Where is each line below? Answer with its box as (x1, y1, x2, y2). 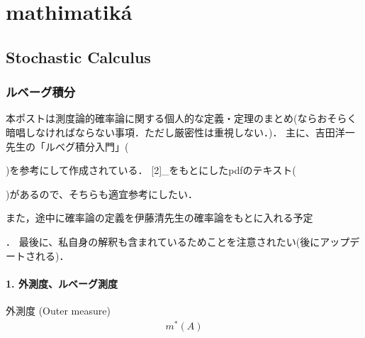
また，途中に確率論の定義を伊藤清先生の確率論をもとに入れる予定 (6, 210, 313, 225)
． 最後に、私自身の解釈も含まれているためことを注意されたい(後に (6, 234, 320, 249)
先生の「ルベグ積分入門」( (6, 138, 129, 153)
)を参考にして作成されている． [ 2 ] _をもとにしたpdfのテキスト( (6, 163, 296, 178)
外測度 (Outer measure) (6, 302, 111, 317)
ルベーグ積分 (6, 83, 76, 101)
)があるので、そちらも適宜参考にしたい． (6, 186, 198, 201)
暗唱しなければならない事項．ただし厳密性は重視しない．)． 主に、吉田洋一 (6, 124, 355, 139)
